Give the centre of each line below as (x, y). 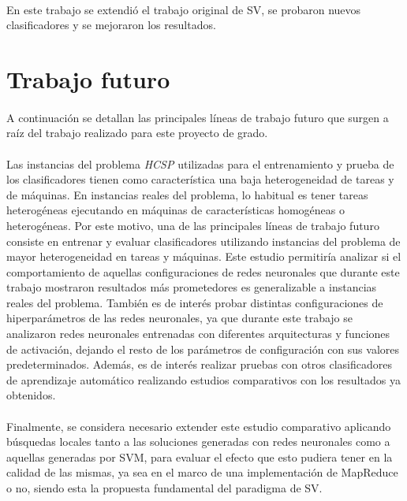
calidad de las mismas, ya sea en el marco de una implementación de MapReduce (202, 472)
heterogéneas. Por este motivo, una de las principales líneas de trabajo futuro (193, 225)
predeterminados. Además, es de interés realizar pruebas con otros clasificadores (199, 364)
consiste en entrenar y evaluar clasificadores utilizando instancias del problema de (203, 241)
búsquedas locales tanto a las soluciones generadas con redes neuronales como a (198, 442)
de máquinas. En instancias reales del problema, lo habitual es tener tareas (187, 194)
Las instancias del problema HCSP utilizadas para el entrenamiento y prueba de (200, 163)
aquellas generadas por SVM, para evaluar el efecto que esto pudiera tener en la (200, 456)
